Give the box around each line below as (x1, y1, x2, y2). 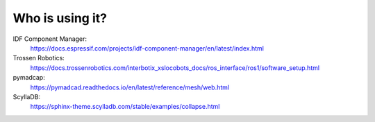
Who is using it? (12, 10, 108, 26)
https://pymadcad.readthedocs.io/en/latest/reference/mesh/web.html (30, 83, 229, 91)
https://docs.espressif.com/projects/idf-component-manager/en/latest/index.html (30, 44, 264, 52)
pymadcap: (12, 73, 45, 82)
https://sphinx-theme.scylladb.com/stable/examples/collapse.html (30, 103, 220, 111)
